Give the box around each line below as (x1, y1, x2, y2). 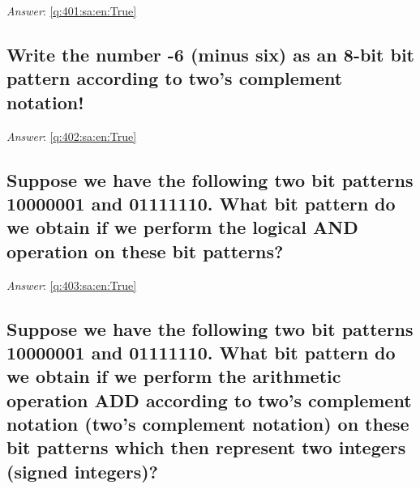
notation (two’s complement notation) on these (6, 411, 409, 436)
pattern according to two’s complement (6, 66, 343, 91)
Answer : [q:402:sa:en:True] (6, 127, 137, 144)
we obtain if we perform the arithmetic (6, 364, 341, 389)
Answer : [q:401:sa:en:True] (6, 2, 137, 19)
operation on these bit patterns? (6, 238, 284, 263)
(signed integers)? (6, 458, 158, 483)
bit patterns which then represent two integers (6, 435, 406, 460)
